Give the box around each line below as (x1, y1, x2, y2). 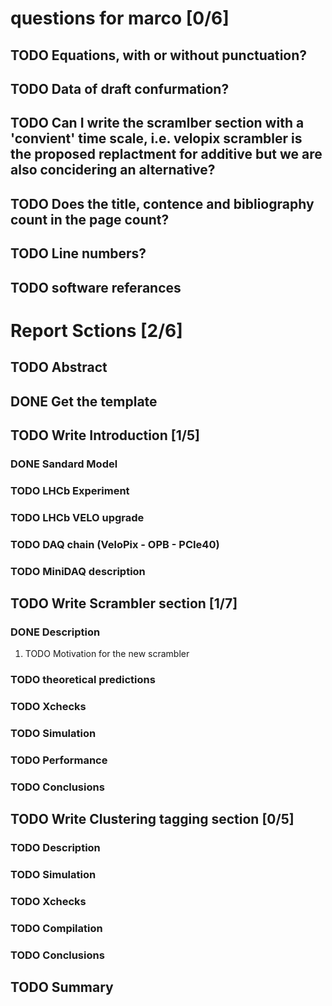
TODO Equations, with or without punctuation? (10, 47, 308, 64)
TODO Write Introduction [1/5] (10, 427, 200, 444)
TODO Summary (10, 979, 114, 996)
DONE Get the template (10, 393, 158, 410)
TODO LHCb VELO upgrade (10, 510, 145, 524)
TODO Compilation (10, 921, 103, 935)
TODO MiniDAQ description (10, 564, 146, 578)
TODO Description (10, 841, 101, 855)
